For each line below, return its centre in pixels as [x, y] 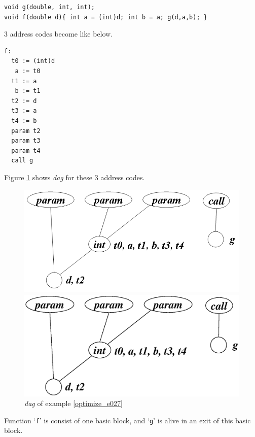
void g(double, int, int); [49, 7]
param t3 [26, 141]
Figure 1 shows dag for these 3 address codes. [75, 177]
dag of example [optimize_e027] [74, 403]
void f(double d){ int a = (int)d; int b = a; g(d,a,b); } [106, 17]
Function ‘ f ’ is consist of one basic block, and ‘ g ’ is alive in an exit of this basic [128, 420]
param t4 [26, 150]
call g [22, 161]
